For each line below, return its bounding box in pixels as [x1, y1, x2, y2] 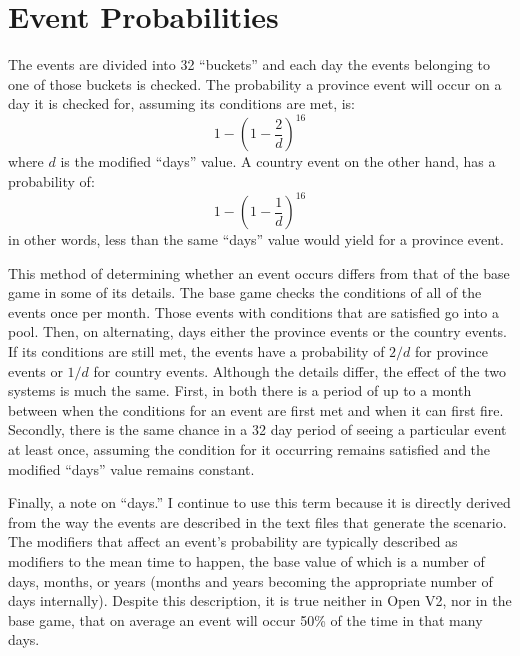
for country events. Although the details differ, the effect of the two [93, 360, 507, 381]
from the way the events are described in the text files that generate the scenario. [8, 511, 507, 532]
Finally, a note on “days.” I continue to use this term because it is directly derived [8, 492, 511, 513]
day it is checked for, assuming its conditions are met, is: [8, 93, 356, 114]
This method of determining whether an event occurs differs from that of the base [8, 262, 510, 283]
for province [415, 341, 488, 362]
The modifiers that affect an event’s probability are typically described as [8, 531, 458, 552]
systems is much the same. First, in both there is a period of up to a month [8, 380, 472, 401]
